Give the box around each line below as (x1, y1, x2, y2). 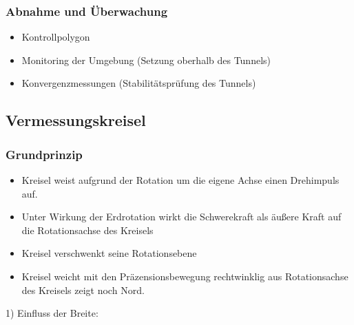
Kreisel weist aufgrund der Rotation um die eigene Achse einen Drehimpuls (21, 173, 340, 187)
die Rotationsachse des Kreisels (21, 222, 154, 237)
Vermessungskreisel (6, 109, 146, 131)
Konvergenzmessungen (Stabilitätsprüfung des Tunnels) (21, 76, 256, 90)
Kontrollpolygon (21, 30, 90, 44)
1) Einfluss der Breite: (6, 306, 98, 320)
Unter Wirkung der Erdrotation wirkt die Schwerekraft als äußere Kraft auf (21, 209, 342, 224)
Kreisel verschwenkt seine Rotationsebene (21, 246, 197, 260)
